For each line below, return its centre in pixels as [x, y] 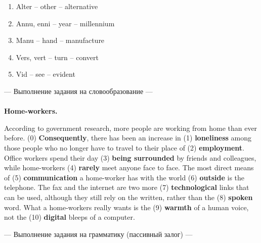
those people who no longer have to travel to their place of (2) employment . [124, 147]
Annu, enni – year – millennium [65, 23]
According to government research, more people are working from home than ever [131, 128]
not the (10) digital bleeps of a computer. [70, 217]
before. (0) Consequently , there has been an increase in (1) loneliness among [128, 138]
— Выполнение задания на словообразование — [78, 91]
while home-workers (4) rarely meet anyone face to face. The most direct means [129, 167]
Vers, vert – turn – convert [57, 57]
